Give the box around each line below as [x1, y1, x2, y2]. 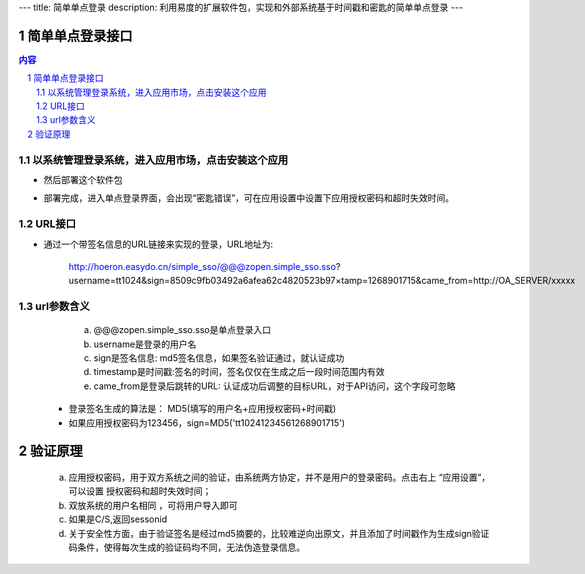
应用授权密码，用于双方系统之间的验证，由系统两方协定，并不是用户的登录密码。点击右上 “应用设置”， [68, 471, 491, 484]
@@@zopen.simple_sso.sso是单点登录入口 [93, 324, 272, 336]
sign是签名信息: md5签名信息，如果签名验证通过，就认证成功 [93, 352, 345, 364]
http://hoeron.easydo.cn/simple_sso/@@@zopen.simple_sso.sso [68, 260, 337, 272]
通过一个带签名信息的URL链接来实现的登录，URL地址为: [43, 238, 274, 250]
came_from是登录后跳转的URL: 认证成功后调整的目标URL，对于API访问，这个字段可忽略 [93, 380, 456, 392]
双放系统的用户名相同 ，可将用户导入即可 [68, 499, 238, 511]
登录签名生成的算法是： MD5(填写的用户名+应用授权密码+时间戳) [68, 403, 337, 415]
